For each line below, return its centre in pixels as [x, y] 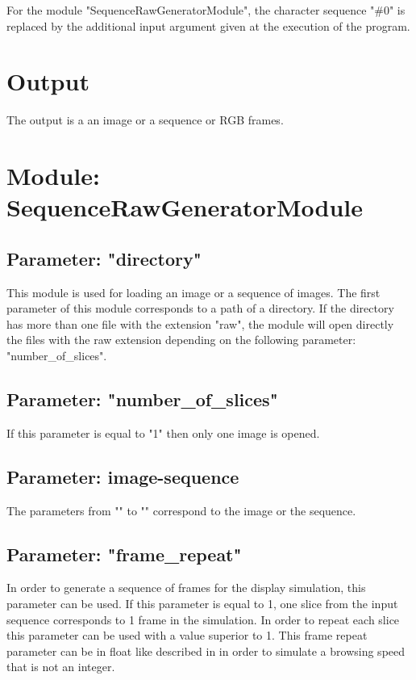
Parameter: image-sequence [123, 476]
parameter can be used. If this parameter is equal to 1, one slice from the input [202, 604]
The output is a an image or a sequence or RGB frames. [145, 120]
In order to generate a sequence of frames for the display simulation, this [186, 588]
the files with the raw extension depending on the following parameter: [181, 340]
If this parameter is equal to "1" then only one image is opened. [163, 432]
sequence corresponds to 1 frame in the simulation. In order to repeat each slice [203, 619]
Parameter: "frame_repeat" [124, 554]
